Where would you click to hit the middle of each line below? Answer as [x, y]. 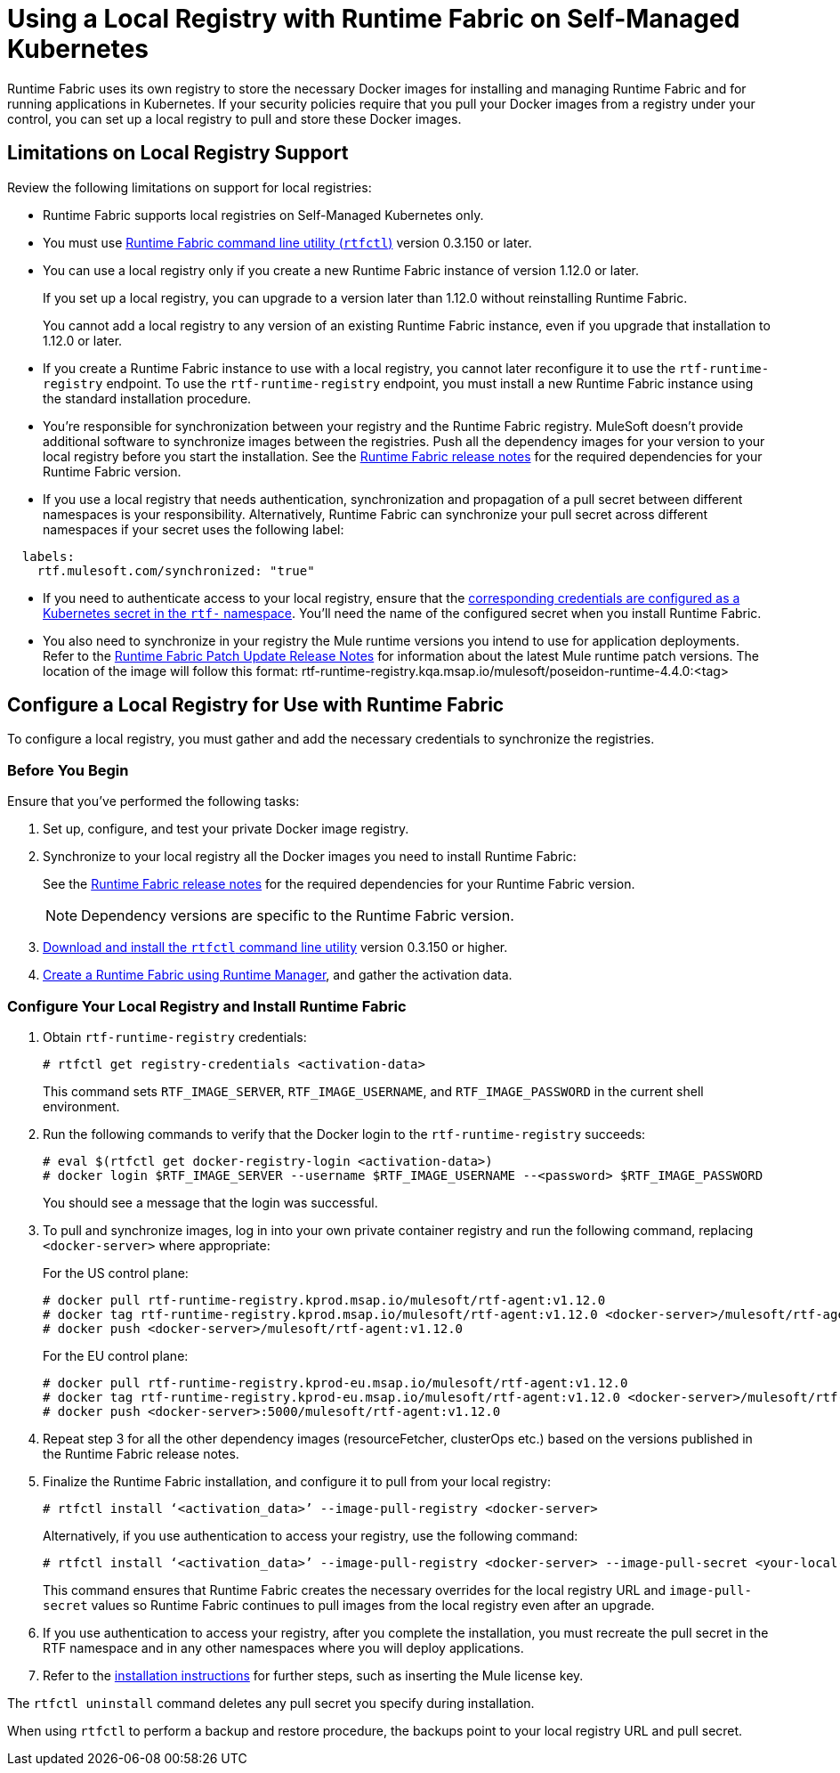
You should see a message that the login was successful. [210, 1202]
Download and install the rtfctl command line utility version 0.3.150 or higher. [275, 947]
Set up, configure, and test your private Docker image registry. [226, 829]
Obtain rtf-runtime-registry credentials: [175, 1037]
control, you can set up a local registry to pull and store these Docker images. [234, 118]
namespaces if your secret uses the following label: [194, 529]
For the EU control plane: [116, 1355]
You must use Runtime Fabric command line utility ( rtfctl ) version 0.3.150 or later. [287, 242]
